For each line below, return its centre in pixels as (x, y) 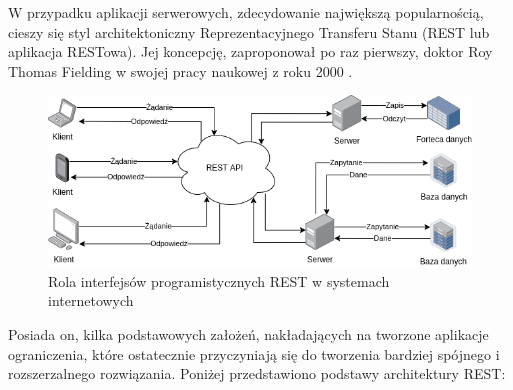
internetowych (91, 300)
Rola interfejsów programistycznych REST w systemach (219, 280)
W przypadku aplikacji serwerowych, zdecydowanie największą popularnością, (246, 12)
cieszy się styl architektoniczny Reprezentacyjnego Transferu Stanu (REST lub (249, 31)
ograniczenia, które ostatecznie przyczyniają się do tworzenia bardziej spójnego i (254, 353)
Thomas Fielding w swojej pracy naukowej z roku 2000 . (180, 70)
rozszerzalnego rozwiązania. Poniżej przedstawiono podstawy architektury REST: (257, 373)
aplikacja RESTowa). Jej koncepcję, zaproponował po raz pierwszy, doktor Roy (250, 51)
